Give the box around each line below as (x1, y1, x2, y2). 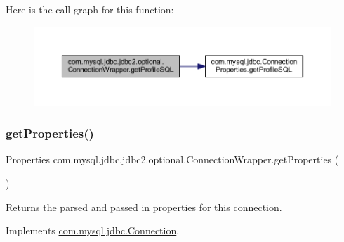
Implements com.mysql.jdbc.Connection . (6, 223, 180, 238)
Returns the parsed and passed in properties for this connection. (6, 199, 282, 214)
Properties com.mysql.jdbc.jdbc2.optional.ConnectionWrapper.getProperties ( (6, 152, 339, 167)
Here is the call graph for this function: (6, 2, 174, 16)
